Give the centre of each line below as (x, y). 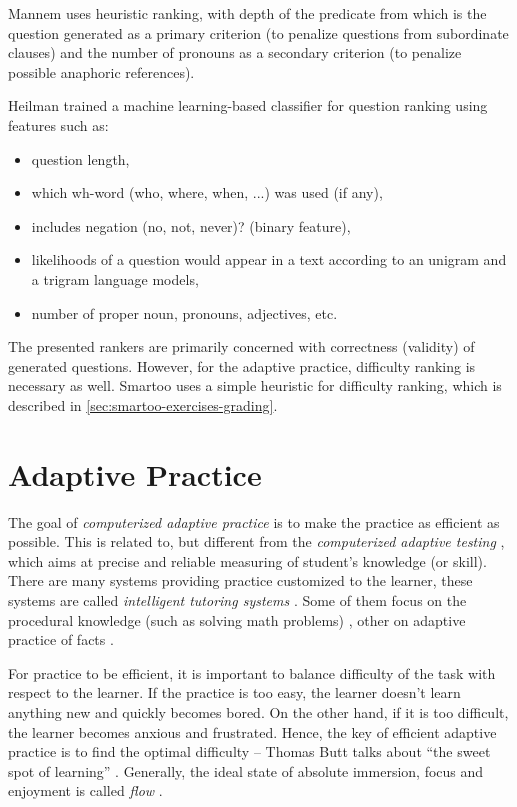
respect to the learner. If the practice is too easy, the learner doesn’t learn (234, 692)
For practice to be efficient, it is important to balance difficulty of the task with (252, 672)
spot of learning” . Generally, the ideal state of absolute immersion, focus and (246, 770)
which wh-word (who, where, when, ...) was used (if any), (207, 192)
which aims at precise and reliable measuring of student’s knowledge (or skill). (247, 560)
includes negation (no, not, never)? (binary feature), (191, 225)
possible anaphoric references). (101, 71)
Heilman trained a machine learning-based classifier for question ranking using (248, 105)
